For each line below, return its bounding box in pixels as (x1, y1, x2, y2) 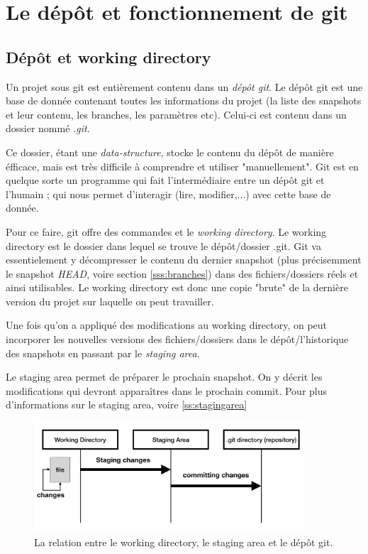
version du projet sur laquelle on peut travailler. (6, 293, 214, 308)
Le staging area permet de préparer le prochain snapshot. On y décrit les (6, 369, 323, 384)
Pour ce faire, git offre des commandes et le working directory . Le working (6, 224, 327, 239)
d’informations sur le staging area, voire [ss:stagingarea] (6, 397, 247, 412)
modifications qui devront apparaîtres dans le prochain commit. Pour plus (6, 383, 328, 398)
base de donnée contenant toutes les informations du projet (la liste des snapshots (6, 93, 362, 108)
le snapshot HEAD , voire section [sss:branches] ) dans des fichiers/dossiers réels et (6, 266, 359, 281)
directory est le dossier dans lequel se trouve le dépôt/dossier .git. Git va (6, 238, 321, 253)
